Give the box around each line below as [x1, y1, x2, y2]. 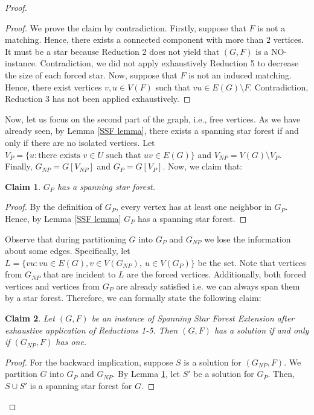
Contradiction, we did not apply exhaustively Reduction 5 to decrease [40, 57, 299, 69]
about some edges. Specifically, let [5, 244, 130, 257]
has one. [56, 335, 87, 348]
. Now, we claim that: [162, 160, 243, 173]
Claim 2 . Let [5, 312, 55, 325]
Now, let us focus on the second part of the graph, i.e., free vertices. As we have [5, 112, 301, 125]
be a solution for [193, 367, 254, 380]
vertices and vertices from [5, 279, 100, 292]
